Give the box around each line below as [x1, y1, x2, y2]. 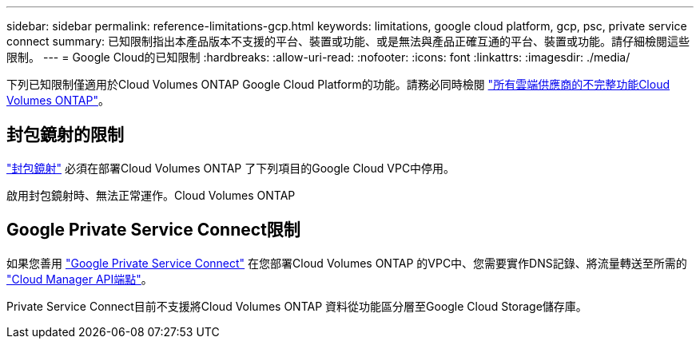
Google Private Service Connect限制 [6, 220, 300, 240]
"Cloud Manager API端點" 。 [6, 272, 153, 286]
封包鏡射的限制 [6, 125, 124, 145]
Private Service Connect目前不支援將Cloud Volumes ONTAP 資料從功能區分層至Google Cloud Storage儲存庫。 [6, 299, 587, 313]
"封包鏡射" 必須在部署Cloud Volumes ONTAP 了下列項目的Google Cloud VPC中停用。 [6, 161, 455, 175]
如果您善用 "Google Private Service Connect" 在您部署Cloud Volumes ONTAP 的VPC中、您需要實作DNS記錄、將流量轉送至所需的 [6, 256, 687, 270]
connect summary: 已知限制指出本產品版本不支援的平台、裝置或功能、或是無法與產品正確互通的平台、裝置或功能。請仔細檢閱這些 [6, 34, 690, 48]
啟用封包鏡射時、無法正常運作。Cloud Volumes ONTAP [6, 188, 296, 202]
